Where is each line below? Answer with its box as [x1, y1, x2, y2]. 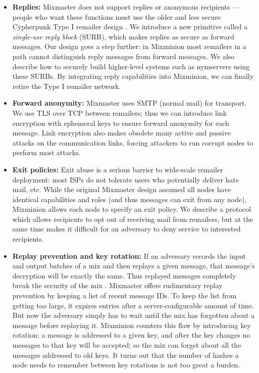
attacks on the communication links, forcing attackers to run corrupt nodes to [12, 137, 253, 148]
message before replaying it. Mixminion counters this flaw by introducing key [12, 319, 251, 330]
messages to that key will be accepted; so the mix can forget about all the [12, 340, 241, 350]
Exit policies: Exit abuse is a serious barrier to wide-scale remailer [12, 164, 223, 174]
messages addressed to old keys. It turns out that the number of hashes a [12, 349, 239, 360]
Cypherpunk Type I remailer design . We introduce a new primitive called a [12, 21, 248, 32]
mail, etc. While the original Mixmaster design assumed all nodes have [12, 184, 231, 195]
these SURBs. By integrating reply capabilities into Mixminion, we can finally [12, 71, 254, 81]
